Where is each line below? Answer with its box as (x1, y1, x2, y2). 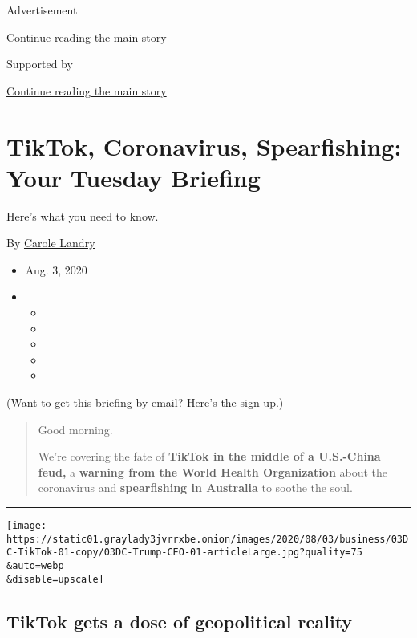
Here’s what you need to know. (6, 207, 159, 224)
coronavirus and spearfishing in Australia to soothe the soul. (38, 479, 353, 496)
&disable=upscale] (6, 573, 104, 585)
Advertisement (6, 2, 78, 18)
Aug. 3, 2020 (25, 261, 87, 278)
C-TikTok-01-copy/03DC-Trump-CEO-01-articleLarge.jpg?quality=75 (6, 547, 362, 559)
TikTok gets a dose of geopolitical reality (6, 608, 353, 633)
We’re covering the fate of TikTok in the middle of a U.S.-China (38, 448, 381, 465)
